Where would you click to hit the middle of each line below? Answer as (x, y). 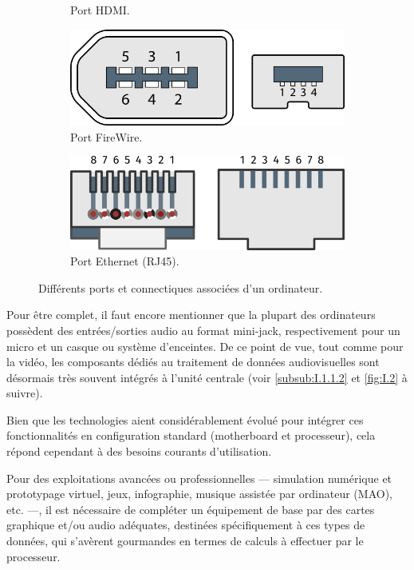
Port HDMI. (100, 10)
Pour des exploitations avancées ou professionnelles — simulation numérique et (199, 478)
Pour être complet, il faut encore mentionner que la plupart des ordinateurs (191, 315)
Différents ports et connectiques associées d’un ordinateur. (181, 287)
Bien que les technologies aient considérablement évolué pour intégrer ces (185, 419)
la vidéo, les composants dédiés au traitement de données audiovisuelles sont (193, 362)
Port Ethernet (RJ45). (125, 261)
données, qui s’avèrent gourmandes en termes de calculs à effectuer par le (185, 541)
